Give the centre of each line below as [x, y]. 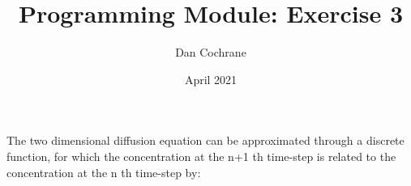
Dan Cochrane [211, 52]
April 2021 [211, 79]
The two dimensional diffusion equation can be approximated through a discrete [205, 140]
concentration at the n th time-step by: [104, 172]
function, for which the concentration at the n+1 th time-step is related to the [201, 156]
